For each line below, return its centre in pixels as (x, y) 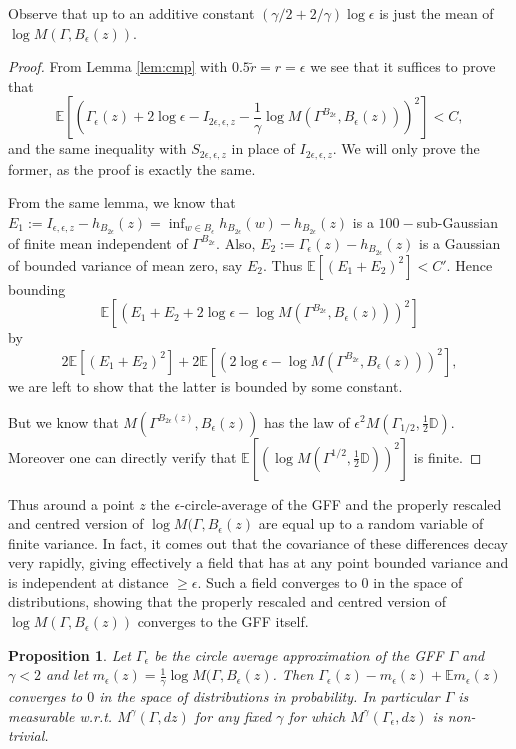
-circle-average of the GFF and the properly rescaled (341, 503)
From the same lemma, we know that (122, 202)
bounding (37, 288)
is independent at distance (88, 581)
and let (66, 674)
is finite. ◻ (447, 456)
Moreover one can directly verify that (122, 456)
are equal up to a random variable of (371, 523)
